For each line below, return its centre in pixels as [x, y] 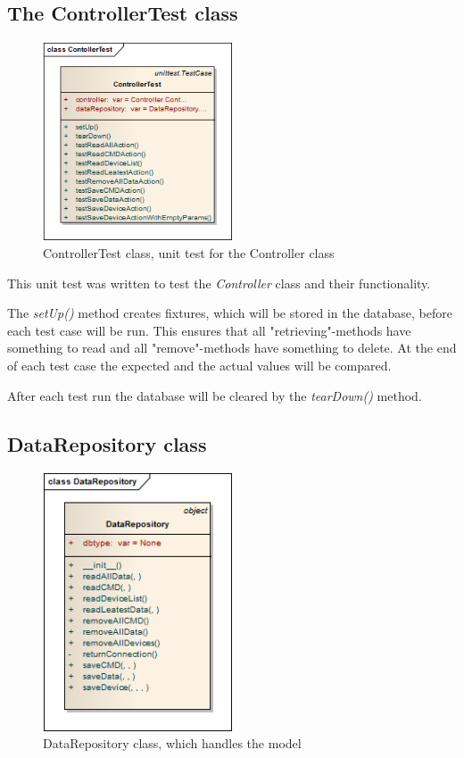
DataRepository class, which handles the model [172, 743]
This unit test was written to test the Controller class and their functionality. [219, 283]
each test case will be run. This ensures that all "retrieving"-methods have [209, 330]
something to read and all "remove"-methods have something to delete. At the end [232, 348]
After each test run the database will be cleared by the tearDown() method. [215, 395]
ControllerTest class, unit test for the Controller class [189, 252]
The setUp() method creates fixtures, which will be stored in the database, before [230, 313]
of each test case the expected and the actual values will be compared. [199, 365]
